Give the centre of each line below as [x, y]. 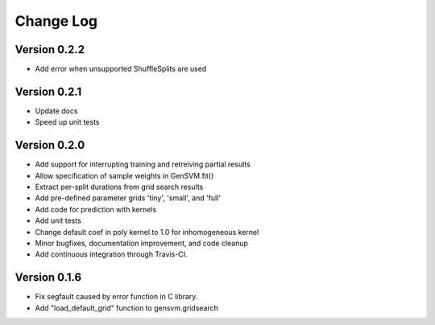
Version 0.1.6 [48, 278]
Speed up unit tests [67, 122]
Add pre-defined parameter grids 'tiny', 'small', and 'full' [128, 198]
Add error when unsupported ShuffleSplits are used [121, 69]
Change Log [56, 21]
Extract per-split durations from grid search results [119, 187]
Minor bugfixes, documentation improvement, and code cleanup [142, 243]
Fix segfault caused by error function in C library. [116, 297]
